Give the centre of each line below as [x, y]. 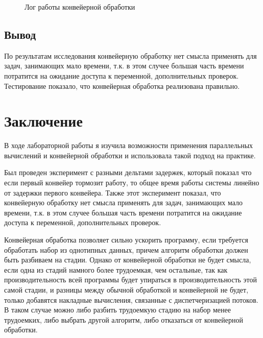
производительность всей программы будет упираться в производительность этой [131, 280]
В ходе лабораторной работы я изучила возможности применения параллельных [129, 145]
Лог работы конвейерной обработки [80, 7]
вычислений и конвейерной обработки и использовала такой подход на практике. [130, 155]
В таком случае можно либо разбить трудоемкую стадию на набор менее [117, 310]
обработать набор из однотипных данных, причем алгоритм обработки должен [126, 249]
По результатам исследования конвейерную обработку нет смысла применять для [130, 55]
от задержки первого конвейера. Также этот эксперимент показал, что [113, 192]
